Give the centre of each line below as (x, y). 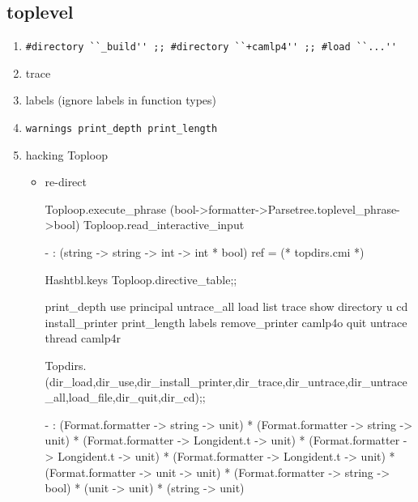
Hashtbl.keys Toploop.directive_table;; (141, 279)
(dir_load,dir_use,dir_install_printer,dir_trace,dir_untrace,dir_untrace (226, 381)
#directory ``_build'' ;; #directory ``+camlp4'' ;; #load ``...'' (211, 47)
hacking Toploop (66, 154)
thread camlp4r (83, 338)
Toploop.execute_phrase (106, 208)
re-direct (66, 182)
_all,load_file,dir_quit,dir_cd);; (125, 397)
